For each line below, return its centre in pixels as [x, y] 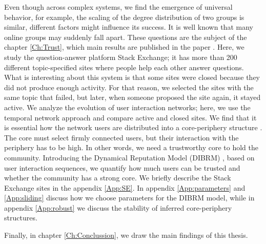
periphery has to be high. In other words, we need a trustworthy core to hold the [131, 147]
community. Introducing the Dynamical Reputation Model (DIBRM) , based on [129, 157]
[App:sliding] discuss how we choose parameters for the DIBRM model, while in [129, 198]
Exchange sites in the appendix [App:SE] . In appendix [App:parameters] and [125, 187]
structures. [21, 218]
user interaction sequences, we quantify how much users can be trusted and [122, 167]
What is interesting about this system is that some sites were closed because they [132, 77]
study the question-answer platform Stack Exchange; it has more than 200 [121, 57]
